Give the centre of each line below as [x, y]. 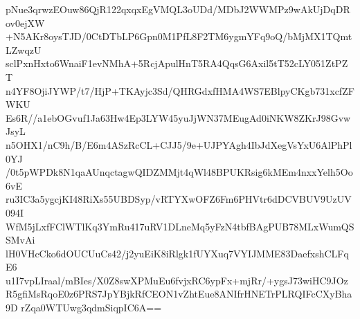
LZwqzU [24, 49]
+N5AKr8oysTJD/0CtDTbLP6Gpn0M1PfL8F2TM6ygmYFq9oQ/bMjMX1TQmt [179, 36]
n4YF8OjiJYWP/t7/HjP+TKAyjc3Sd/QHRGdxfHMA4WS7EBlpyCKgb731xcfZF [180, 90]
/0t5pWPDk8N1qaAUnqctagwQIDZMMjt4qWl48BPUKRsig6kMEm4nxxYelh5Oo [179, 172]
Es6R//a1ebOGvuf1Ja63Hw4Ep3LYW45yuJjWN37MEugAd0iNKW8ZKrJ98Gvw [178, 117]
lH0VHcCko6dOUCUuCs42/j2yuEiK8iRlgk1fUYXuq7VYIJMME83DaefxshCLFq [177, 253]
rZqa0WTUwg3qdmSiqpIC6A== [91, 308]
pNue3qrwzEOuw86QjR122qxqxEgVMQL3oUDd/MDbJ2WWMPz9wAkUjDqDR [178, 9]
